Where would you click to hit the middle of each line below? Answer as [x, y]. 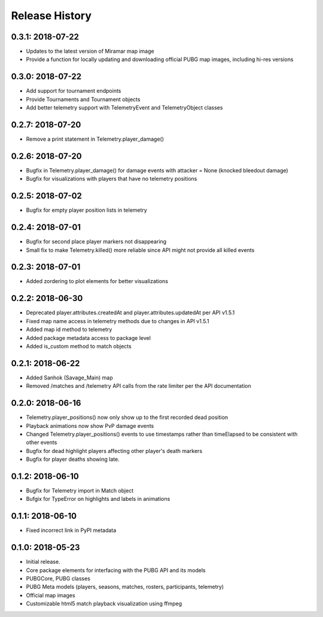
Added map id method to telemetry [69, 330]
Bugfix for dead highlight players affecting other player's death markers [114, 451]
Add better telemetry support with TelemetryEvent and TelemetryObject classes [124, 108]
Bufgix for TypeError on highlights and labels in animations [98, 499]
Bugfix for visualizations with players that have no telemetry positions [112, 179]
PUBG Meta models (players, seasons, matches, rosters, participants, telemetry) [125, 587]
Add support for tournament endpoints [74, 91]
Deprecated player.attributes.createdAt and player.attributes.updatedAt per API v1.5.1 [130, 313]
